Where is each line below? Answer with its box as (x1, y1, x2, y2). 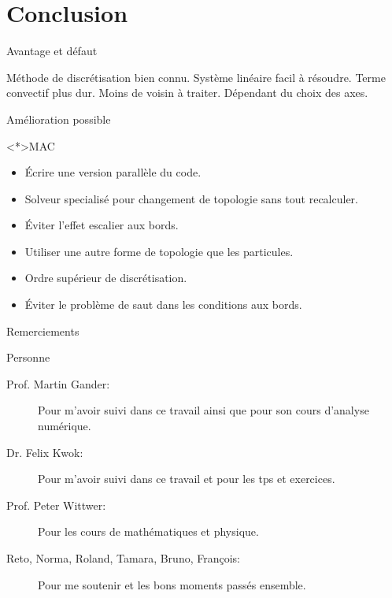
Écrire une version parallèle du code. (24, 164, 202, 180)
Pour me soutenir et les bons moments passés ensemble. (38, 576, 306, 592)
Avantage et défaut (6, 43, 98, 59)
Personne (6, 349, 50, 366)
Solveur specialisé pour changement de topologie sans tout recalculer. (24, 190, 358, 206)
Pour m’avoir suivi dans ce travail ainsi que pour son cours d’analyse (38, 402, 369, 418)
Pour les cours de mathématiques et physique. (38, 523, 259, 540)
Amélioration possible (6, 110, 111, 127)
